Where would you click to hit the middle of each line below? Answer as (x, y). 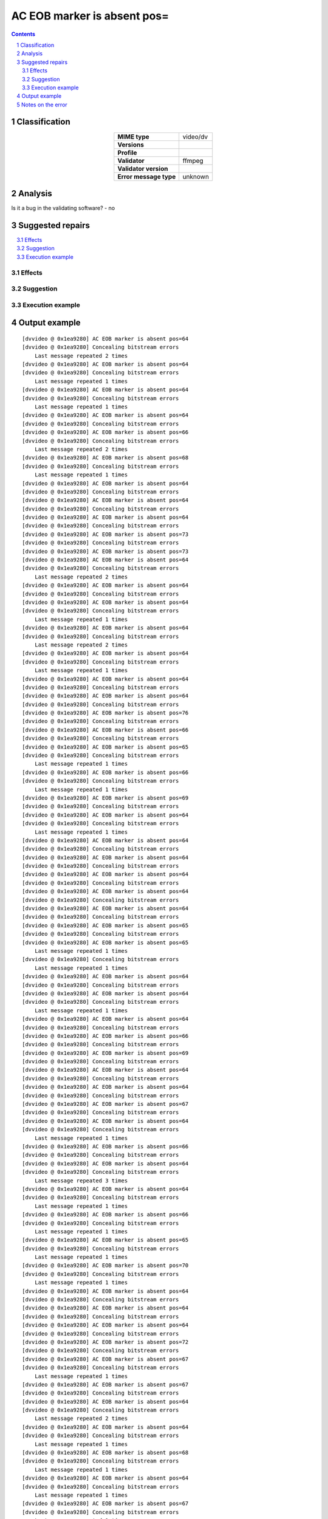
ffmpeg (193, 160)
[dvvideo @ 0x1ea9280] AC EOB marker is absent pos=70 (105, 1266)
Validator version (143, 168)
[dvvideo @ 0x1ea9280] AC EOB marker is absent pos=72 (105, 1342)
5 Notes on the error (42, 105)
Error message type (147, 176)
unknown (196, 176)
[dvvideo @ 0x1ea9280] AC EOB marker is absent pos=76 (105, 713)
